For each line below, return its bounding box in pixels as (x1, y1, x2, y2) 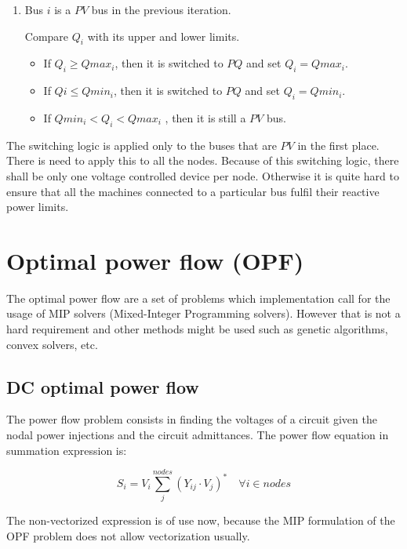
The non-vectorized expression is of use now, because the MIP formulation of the (6, 512, 395, 529)
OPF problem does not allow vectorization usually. (6, 527, 250, 544)
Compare (24, 27, 69, 44)
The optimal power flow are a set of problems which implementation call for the (6, 289, 391, 306)
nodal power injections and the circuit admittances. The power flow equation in (6, 427, 389, 443)
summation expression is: (6, 442, 127, 458)
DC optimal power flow (6, 374, 199, 398)
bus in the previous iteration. (91, 2, 231, 17)
